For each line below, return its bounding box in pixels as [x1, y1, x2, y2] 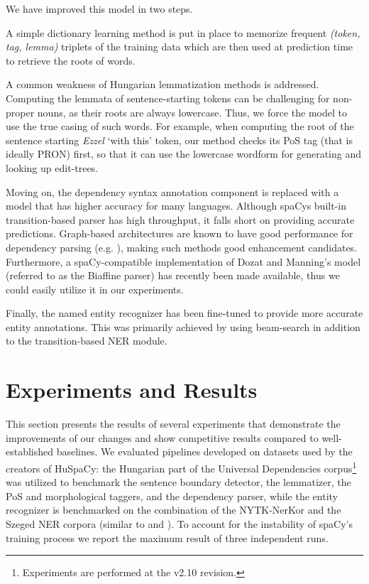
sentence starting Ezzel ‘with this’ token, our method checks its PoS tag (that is [6, 132, 353, 147]
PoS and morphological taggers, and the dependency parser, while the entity [6, 488, 338, 503]
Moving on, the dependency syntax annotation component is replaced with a [6, 184, 339, 199]
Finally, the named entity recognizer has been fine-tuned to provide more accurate [6, 305, 363, 320]
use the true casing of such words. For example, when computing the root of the [6, 119, 354, 134]
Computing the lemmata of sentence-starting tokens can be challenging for [6, 90, 330, 105]
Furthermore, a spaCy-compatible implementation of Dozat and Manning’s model [6, 254, 361, 269]
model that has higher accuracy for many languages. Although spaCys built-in [6, 198, 346, 213]
